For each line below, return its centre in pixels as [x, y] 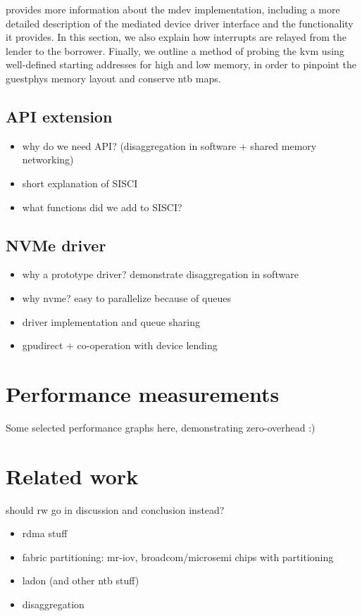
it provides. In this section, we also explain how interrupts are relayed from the [176, 37]
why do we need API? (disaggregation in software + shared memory [169, 145]
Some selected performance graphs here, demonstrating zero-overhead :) [161, 427]
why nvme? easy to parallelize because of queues [126, 297]
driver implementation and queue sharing [111, 321]
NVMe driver [56, 245]
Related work [72, 476]
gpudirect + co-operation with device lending [120, 345]
